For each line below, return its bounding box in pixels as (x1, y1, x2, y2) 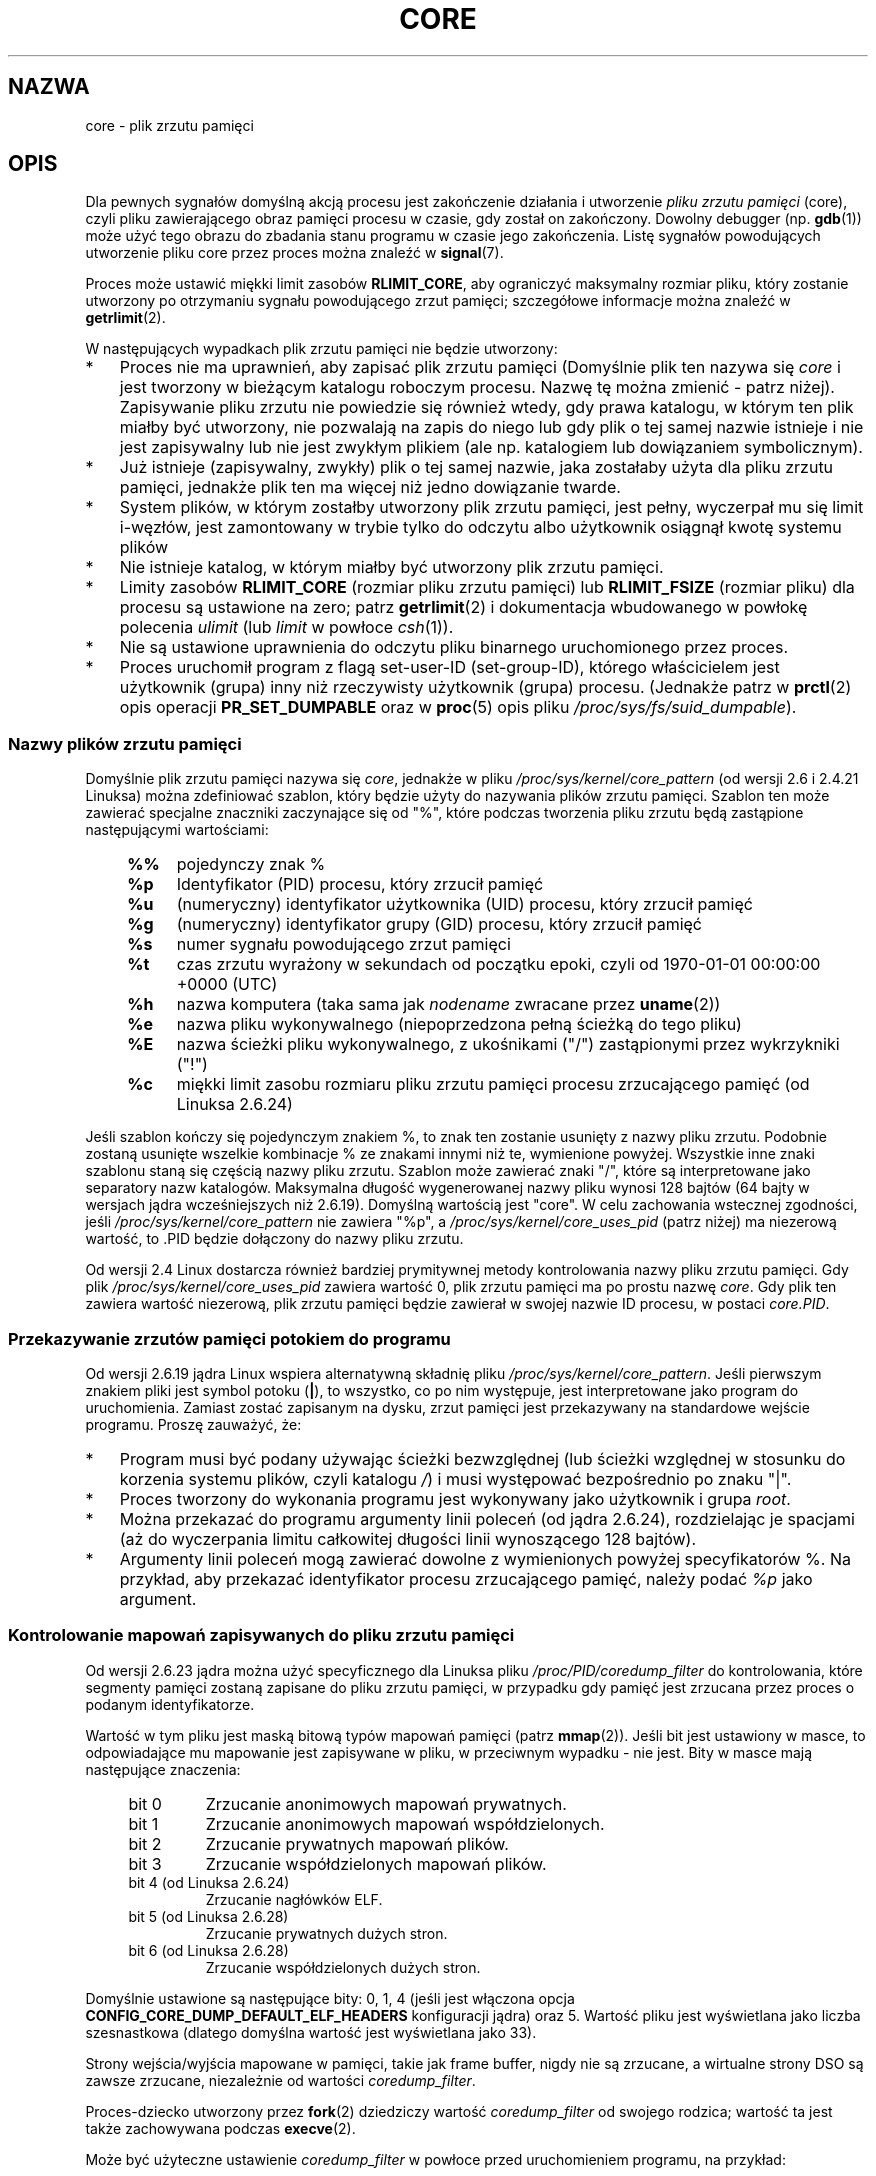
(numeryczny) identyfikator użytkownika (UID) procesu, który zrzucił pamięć (176, 894, 753, 915)
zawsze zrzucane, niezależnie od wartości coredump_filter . (85, 2071, 476, 2089)
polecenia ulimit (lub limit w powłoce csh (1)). (119, 617, 454, 638)
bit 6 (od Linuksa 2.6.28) (128, 1941, 289, 1959)
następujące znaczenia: (85, 1760, 241, 1778)
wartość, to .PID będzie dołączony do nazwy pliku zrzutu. (85, 1230, 464, 1248)
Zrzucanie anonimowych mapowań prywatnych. (205, 1793, 567, 1814)
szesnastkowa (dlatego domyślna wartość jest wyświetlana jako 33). (85, 2023, 537, 2041)
